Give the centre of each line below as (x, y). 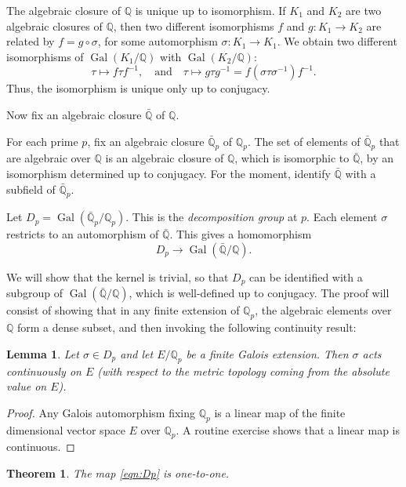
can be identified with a (306, 276)
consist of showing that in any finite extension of (123, 310)
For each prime (42, 141)
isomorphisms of (45, 56)
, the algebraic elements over (323, 310)
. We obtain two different (337, 41)
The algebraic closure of (63, 10)
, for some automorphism (158, 41)
